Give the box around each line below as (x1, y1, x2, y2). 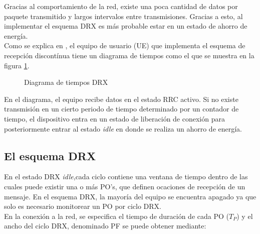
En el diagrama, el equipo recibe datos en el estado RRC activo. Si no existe (4, 93, 238, 104)
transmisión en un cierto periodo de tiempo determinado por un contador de (4, 103, 239, 114)
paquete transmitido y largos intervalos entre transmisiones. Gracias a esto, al (4, 11, 243, 21)
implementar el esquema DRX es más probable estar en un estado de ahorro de (4, 21, 247, 31)
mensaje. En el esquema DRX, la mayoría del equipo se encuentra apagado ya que (4, 191, 256, 201)
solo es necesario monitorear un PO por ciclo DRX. (4, 201, 162, 211)
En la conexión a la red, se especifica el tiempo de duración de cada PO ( (4, 210, 229, 221)
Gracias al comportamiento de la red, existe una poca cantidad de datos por (4, 1, 238, 11)
